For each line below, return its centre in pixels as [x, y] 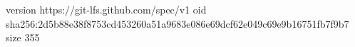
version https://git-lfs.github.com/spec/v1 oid [106, 9]
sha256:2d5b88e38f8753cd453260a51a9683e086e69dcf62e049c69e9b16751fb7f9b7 [177, 23]
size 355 [23, 37]
